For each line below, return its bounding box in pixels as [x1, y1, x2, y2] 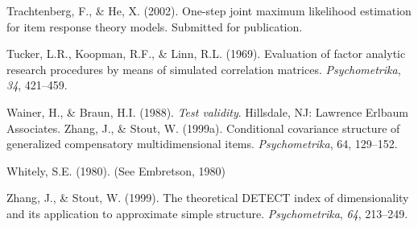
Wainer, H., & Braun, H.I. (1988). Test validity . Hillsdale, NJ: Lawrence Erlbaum [6, 103, 408, 120]
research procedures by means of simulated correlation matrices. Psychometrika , [6, 60, 401, 77]
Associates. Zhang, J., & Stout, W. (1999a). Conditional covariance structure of [6, 119, 400, 136]
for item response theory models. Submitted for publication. [6, 18, 303, 35]
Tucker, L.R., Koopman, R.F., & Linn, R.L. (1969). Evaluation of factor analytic [6, 45, 406, 62]
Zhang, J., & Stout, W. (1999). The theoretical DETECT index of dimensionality [6, 189, 409, 206]
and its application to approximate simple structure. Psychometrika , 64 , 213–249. [6, 204, 408, 221]
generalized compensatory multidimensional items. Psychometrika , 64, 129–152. [6, 135, 398, 152]
